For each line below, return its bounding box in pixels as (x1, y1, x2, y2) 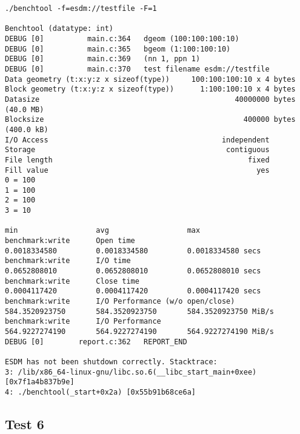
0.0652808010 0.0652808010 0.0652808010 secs (5, 267, 261, 276)
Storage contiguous (5, 145, 270, 155)
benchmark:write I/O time (5, 256, 131, 265)
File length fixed (5, 155, 270, 164)
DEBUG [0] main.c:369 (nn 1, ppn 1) (5, 55, 201, 64)
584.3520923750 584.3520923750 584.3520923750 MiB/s (5, 307, 274, 316)
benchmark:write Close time (5, 276, 139, 285)
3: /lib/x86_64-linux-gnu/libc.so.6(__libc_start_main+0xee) (5, 367, 257, 376)
